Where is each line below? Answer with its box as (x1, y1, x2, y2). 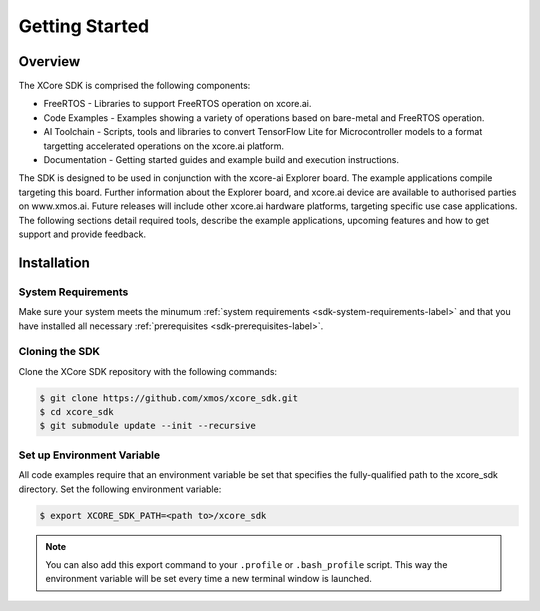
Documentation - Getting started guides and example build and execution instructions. (43, 154, 400, 166)
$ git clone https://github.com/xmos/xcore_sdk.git (39, 392, 299, 404)
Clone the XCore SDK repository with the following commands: (18, 365, 278, 377)
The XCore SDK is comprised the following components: (18, 80, 251, 92)
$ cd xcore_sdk (39, 406, 114, 418)
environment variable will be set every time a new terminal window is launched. (45, 573, 372, 585)
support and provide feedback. (18, 228, 147, 240)
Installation (18, 254, 90, 271)
